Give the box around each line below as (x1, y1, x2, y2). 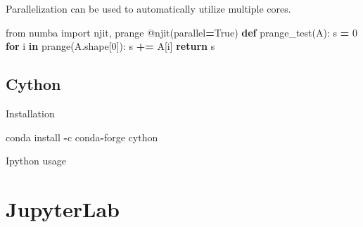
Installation (6, 105, 55, 120)
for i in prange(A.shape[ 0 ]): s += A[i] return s (6, 39, 215, 53)
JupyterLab (6, 194, 120, 223)
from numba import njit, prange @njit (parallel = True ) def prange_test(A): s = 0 (6, 25, 357, 39)
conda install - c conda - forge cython (6, 129, 158, 144)
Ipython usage (6, 153, 67, 168)
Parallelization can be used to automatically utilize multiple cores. (6, 1, 291, 15)
